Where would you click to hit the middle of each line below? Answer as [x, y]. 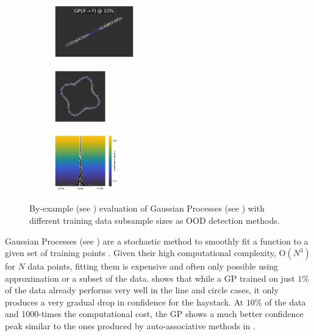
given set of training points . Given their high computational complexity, [141, 253]
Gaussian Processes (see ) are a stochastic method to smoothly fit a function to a [157, 241]
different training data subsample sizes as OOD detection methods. [155, 220]
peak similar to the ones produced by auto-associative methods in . [130, 326]
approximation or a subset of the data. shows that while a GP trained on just [150, 278]
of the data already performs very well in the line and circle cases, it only [142, 290]
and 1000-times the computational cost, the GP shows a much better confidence [154, 314]
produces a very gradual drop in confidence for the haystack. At [124, 302]
